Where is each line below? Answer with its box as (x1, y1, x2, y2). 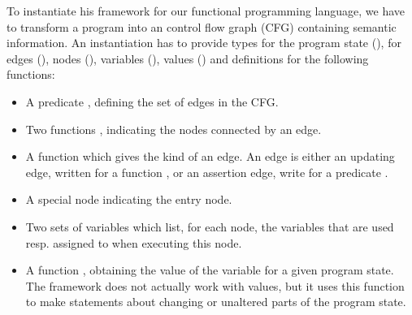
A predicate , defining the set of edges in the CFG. (25, 93, 279, 110)
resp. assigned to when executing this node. (25, 234, 242, 251)
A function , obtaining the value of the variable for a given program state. (25, 261, 394, 278)
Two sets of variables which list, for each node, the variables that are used (25, 218, 394, 235)
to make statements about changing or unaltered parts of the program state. (25, 293, 406, 310)
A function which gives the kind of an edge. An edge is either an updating (25, 148, 395, 165)
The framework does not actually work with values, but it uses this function (25, 277, 405, 294)
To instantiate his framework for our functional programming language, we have (7, 2, 405, 19)
